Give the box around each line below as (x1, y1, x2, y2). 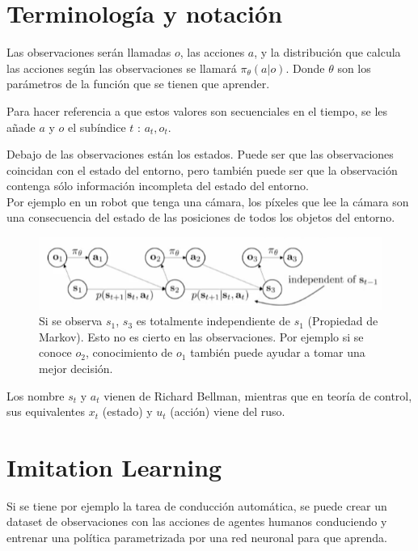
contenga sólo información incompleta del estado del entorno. (6, 177, 309, 194)
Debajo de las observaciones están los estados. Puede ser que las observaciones (6, 146, 394, 163)
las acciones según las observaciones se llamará (6, 59, 237, 76)
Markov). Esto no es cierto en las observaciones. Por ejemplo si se (39, 328, 364, 345)
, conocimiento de (85, 344, 173, 361)
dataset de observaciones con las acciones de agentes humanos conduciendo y (6, 513, 387, 530)
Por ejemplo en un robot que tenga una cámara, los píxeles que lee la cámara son (6, 193, 409, 210)
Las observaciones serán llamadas (6, 44, 171, 61)
